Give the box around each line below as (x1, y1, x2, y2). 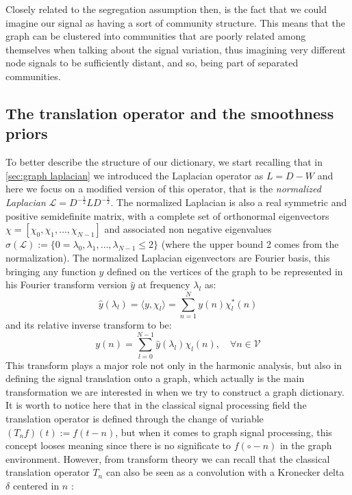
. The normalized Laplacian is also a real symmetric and (110, 195, 347, 210)
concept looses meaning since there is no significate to (5, 438, 231, 453)
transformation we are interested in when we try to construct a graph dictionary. (5, 384, 344, 398)
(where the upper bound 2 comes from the (161, 237, 339, 251)
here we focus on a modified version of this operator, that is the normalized (5, 181, 321, 196)
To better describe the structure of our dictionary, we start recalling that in (5, 155, 323, 169)
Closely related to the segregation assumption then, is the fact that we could (5, 2, 327, 16)
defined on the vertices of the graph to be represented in (107, 264, 343, 278)
